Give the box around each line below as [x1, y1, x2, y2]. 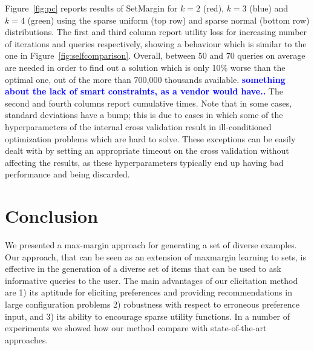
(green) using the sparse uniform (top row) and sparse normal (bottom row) [27, 13, 310, 26]
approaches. [5, 333, 48, 346]
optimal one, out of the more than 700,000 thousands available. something [5, 73, 286, 85]
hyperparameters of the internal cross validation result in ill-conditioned [5, 120, 272, 133]
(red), [203, 2, 224, 14]
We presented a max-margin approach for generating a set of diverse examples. [5, 239, 297, 251]
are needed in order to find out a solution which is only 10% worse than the [5, 61, 286, 73]
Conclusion [5, 203, 99, 228]
